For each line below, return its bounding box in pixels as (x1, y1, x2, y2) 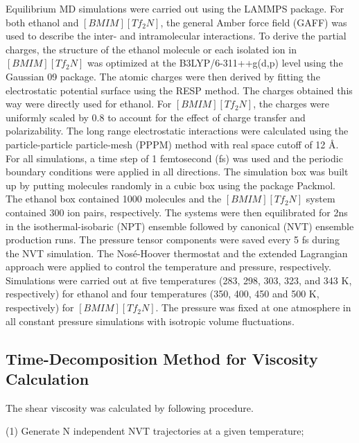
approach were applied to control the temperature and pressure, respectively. (6, 259, 331, 274)
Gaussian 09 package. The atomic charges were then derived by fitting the (6, 69, 320, 83)
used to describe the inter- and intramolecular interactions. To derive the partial (6, 28, 347, 43)
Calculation (6, 368, 89, 390)
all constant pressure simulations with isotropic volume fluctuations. (6, 313, 295, 328)
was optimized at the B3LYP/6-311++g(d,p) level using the (87, 55, 343, 70)
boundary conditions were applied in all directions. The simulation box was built (6, 164, 349, 179)
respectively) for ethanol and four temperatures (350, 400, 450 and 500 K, (6, 286, 319, 301)
